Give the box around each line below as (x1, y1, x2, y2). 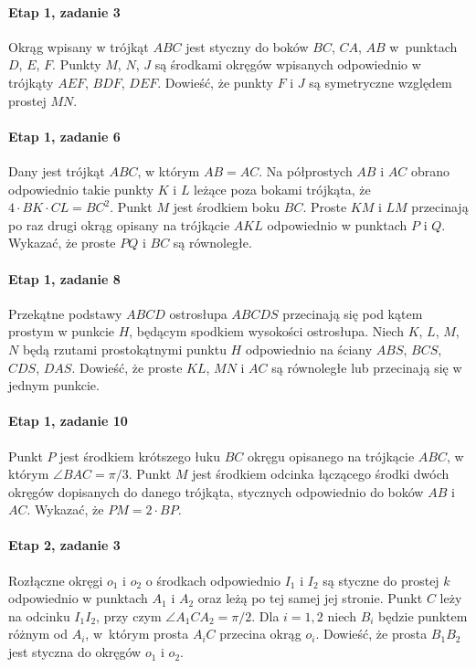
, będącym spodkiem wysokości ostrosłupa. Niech (129, 322, 404, 341)
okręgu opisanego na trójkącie (247, 446, 415, 465)
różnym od (8, 624, 68, 643)
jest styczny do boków (185, 37, 309, 56)
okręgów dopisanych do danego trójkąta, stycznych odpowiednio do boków (8, 482, 424, 501)
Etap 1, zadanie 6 (8, 126, 121, 145)
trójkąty (8, 72, 54, 91)
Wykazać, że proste (8, 233, 116, 252)
